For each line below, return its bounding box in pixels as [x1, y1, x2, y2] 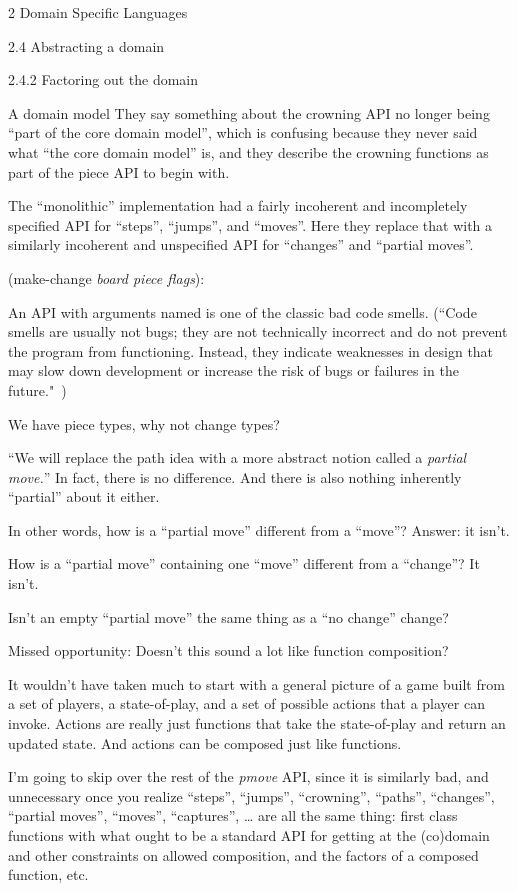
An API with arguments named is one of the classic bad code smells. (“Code [8, 301, 477, 322]
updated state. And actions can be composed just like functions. [8, 732, 402, 753]
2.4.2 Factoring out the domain [8, 69, 199, 90]
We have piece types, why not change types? [8, 413, 280, 434]
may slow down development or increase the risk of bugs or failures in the [8, 360, 459, 381]
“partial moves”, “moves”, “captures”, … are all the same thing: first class [8, 805, 458, 826]
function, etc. [8, 864, 89, 885]
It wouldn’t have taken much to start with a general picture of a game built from [8, 673, 505, 694]
